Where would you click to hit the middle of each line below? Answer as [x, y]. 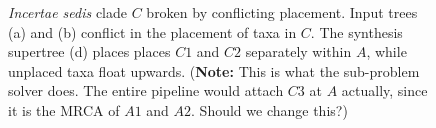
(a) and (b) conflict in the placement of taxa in [152, 31]
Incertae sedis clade [68, 12]
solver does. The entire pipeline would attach [146, 90]
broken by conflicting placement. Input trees [282, 12]
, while [386, 51]
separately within [298, 51]
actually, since [384, 90]
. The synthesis [356, 31]
